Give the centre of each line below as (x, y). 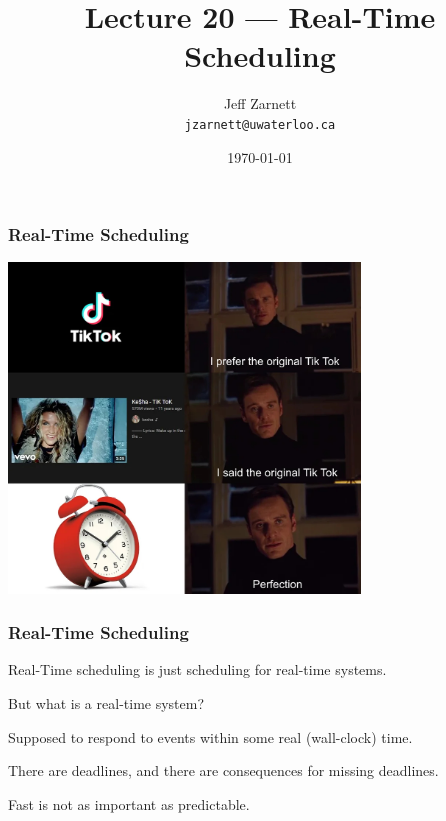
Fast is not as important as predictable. (129, 803)
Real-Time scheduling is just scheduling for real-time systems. (197, 669)
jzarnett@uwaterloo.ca (260, 124)
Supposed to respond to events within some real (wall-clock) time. (210, 736)
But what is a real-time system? (106, 702)
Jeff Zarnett (260, 103)
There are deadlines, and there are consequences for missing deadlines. (223, 770)
